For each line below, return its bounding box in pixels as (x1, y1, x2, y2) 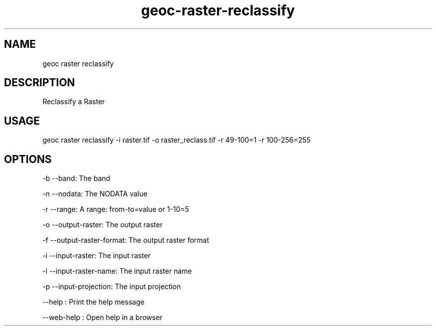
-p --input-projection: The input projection (42, 282, 181, 291)
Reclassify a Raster (42, 97, 105, 106)
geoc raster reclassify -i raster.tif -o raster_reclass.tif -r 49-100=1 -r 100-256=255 (42, 136, 311, 145)
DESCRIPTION (4, 76, 75, 89)
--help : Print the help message (42, 298, 145, 307)
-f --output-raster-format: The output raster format (42, 236, 210, 245)
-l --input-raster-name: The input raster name (42, 267, 192, 276)
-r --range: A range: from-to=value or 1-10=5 (42, 205, 189, 214)
